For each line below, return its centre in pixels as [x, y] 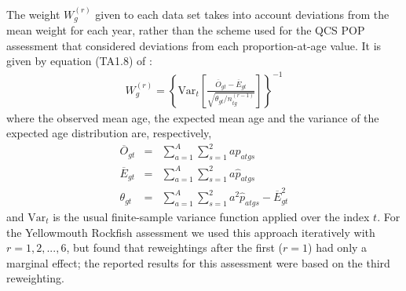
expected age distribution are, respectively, [109, 133]
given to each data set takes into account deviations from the [242, 14]
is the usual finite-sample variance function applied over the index [211, 216]
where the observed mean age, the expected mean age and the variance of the [193, 117]
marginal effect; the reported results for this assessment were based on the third [198, 262]
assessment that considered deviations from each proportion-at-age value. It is [194, 45]
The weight [33, 14]
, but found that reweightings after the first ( [175, 247]
